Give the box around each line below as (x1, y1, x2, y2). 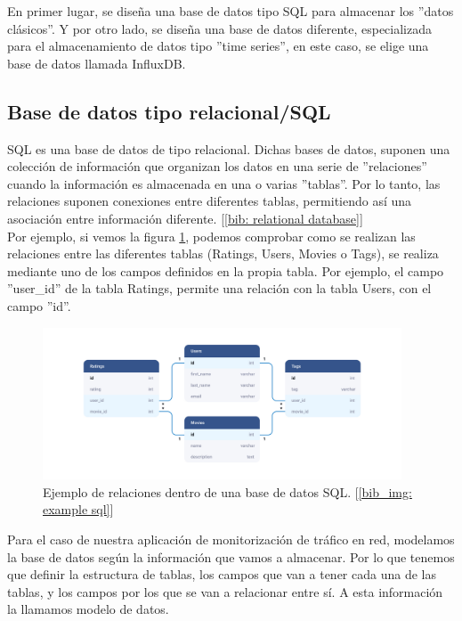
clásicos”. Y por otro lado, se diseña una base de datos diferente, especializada (7, 19, 433, 37)
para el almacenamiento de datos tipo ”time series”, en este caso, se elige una (7, 37, 429, 55)
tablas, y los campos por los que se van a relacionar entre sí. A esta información (7, 582, 443, 601)
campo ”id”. (7, 296, 71, 315)
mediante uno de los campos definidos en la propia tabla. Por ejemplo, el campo (7, 261, 444, 280)
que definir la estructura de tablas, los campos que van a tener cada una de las (7, 565, 436, 584)
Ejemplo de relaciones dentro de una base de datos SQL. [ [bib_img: (43, 482, 412, 501)
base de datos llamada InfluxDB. (7, 53, 186, 72)
